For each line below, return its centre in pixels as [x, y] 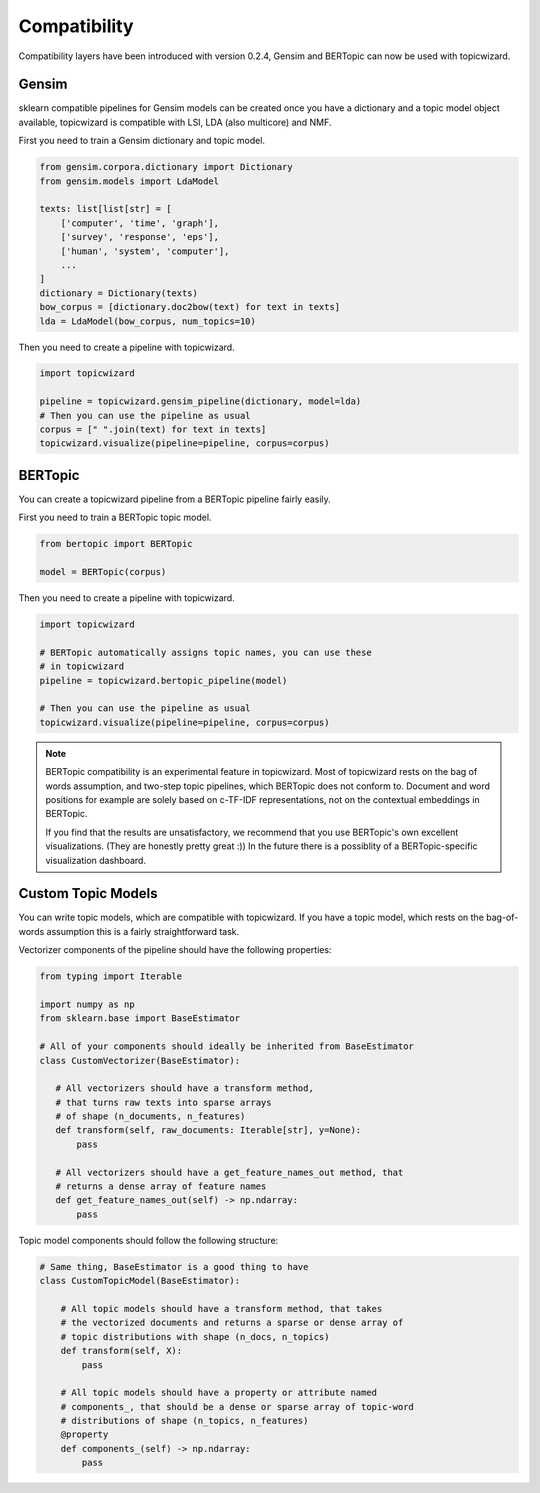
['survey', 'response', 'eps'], [140, 237]
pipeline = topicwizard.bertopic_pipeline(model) [163, 680]
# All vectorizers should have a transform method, [184, 1088]
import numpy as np [87, 1004]
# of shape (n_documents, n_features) [150, 1116]
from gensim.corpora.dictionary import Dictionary [166, 167]
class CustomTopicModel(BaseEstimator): [139, 1281]
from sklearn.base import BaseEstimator [139, 1018]
